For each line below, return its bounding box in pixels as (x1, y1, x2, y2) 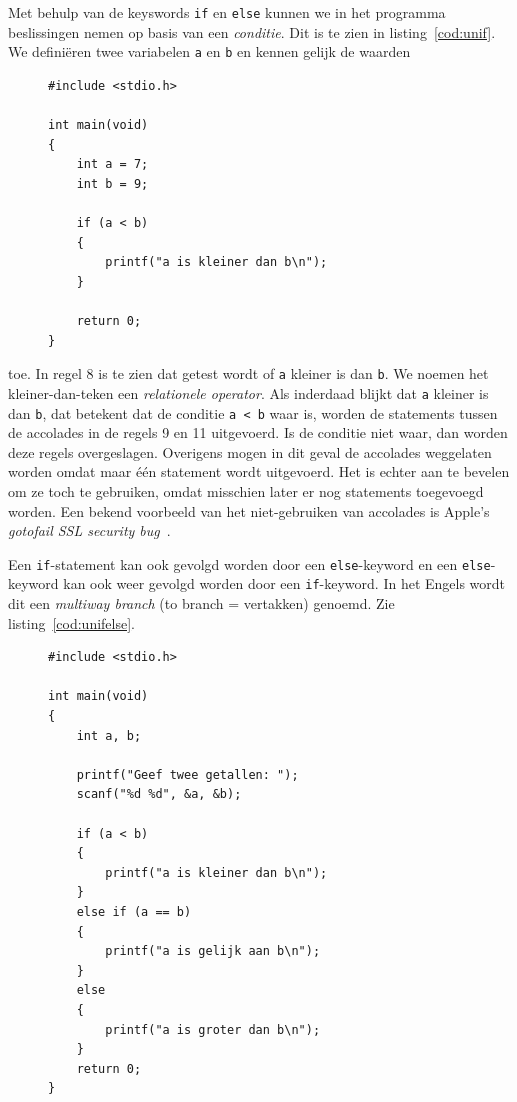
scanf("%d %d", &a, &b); (76, 787, 242, 802)
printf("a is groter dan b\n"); (105, 1022, 321, 1037)
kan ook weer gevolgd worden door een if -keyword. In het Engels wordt (63, 573, 506, 594)
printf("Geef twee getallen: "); (76, 767, 299, 782)
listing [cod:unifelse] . (8, 612, 135, 633)
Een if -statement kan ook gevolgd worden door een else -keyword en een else (8, 553, 491, 574)
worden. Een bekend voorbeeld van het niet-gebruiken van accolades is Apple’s (8, 500, 490, 521)
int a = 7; (76, 157, 149, 172)
